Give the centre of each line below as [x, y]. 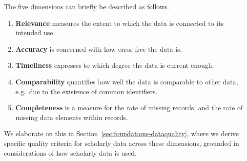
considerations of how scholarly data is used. [70, 152]
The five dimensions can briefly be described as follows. [87, 6]
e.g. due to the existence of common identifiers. [86, 91]
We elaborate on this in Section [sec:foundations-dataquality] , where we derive [122, 133]
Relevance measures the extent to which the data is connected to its [120, 23]
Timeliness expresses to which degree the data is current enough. [115, 65]
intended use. [35, 32]
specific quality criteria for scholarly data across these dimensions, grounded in [122, 143]
